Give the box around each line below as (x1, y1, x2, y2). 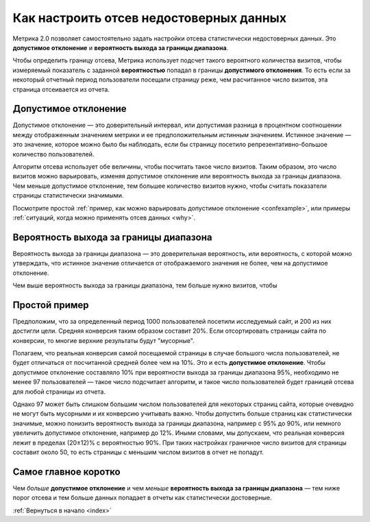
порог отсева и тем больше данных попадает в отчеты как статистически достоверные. (12, 494, 272, 502)
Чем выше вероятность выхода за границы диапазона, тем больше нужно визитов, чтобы (12, 281, 277, 289)
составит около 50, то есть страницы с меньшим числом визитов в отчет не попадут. (12, 448, 264, 456)
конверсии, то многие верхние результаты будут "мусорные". (12, 336, 195, 344)
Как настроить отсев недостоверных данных (12, 10, 287, 25)
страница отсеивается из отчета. (12, 85, 110, 93)
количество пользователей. (12, 150, 95, 158)
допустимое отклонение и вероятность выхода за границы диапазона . (12, 43, 229, 51)
